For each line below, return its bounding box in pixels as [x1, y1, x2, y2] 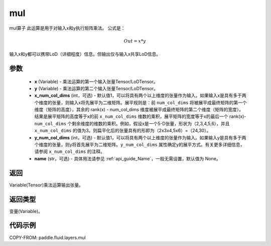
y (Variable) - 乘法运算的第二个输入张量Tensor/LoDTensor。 [34, 85, 158, 91]
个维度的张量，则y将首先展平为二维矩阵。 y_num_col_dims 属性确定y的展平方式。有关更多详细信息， [34, 142, 245, 148]
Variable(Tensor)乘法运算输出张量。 [9, 182, 84, 188]
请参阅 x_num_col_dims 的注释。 [34, 148, 105, 155]
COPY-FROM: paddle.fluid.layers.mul [9, 234, 86, 240]
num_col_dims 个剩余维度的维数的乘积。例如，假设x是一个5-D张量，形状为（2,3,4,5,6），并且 [34, 120, 230, 126]
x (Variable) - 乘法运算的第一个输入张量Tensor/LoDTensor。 [34, 78, 158, 85]
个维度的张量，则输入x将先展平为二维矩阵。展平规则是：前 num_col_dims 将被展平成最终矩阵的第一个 [34, 99, 247, 105]
